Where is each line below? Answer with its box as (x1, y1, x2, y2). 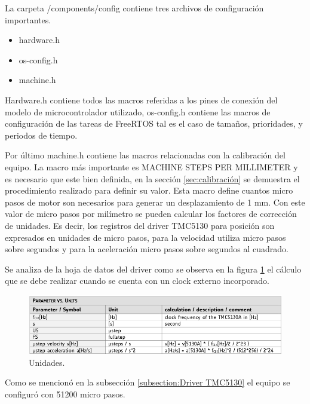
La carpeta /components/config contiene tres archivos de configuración (5, 2, 264, 14)
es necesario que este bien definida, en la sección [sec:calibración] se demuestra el (5, 172, 300, 185)
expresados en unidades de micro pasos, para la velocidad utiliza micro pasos (5, 231, 286, 243)
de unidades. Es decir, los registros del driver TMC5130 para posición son (5, 219, 275, 231)
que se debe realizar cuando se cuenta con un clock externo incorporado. (5, 274, 269, 287)
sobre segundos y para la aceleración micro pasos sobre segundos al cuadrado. (5, 243, 288, 255)
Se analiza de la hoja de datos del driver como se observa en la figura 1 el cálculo (5, 262, 302, 275)
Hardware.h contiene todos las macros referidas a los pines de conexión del (5, 93, 278, 106)
